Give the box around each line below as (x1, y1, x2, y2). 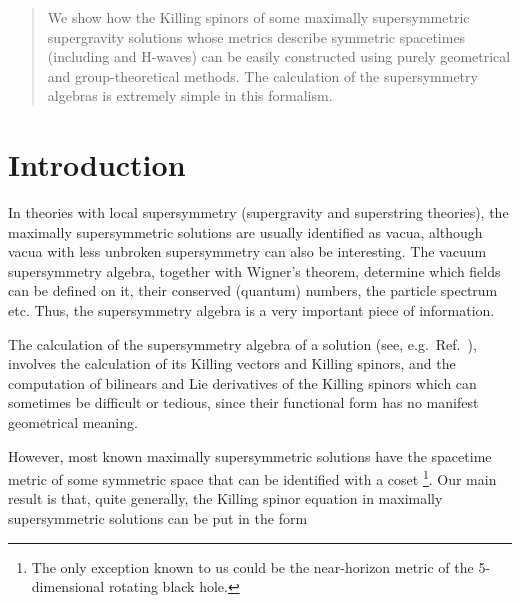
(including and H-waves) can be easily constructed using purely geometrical (47, 46, 511, 67)
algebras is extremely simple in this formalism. (47, 85, 333, 106)
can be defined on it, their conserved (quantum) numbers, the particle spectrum (8, 280, 498, 301)
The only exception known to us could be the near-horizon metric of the (31, 556, 474, 577)
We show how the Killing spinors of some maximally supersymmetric (47, 7, 470, 27)
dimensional (31, 576, 105, 597)
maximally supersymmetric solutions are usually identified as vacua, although (8, 221, 483, 242)
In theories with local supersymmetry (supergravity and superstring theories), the (8, 202, 509, 223)
